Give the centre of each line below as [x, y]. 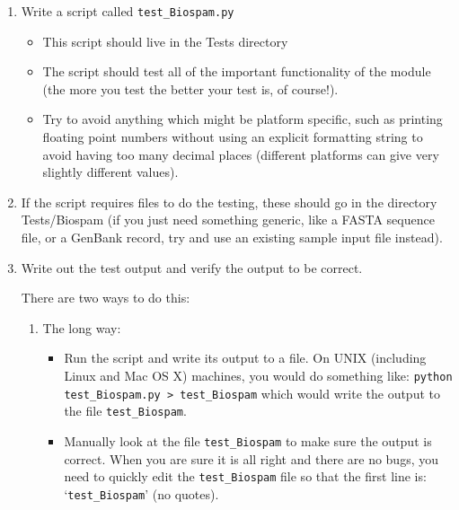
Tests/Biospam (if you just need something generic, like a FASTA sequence [228, 220]
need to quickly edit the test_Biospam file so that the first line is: [245, 476]
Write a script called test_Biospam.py [128, 11]
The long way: [82, 327]
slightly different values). [110, 172]
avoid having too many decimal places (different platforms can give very [241, 154]
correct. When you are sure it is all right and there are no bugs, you [252, 458]
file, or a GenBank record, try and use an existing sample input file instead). [232, 237]
